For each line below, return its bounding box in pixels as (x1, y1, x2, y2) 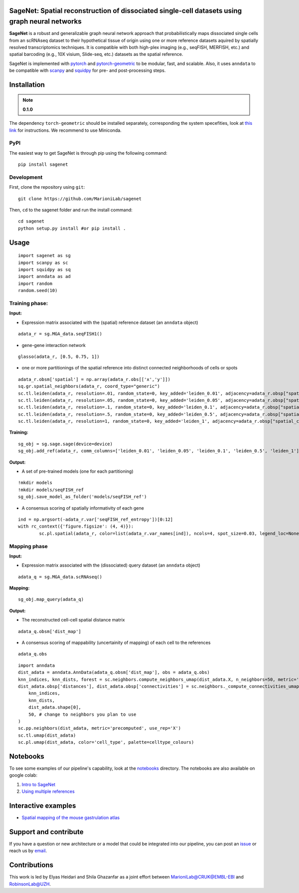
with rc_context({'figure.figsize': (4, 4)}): (18, 524, 134, 529)
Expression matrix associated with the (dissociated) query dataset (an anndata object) (21, 562, 200, 569)
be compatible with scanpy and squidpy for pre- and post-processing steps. (9, 67, 166, 73)
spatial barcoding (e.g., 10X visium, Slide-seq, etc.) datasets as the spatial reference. (9, 51, 183, 57)
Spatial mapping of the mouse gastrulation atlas (21, 815, 120, 821)
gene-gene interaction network (21, 342, 86, 348)
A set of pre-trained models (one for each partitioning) (21, 468, 134, 474)
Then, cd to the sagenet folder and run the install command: (9, 207, 133, 213)
